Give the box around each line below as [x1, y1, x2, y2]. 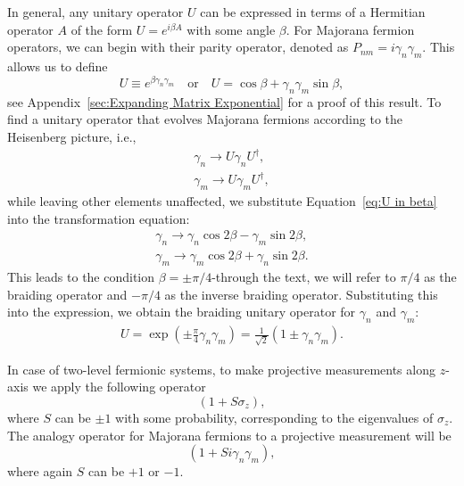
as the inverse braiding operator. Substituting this [164, 284, 438, 303]
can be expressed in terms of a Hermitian [200, 3, 426, 21]
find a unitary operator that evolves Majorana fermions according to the [7, 110, 402, 128]
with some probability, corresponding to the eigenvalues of [115, 408, 434, 427]
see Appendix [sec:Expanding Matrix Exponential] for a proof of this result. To [7, 92, 442, 111]
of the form [70, 20, 133, 38]
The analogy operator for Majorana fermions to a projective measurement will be [7, 425, 452, 444]
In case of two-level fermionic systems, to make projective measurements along [7, 359, 435, 378]
